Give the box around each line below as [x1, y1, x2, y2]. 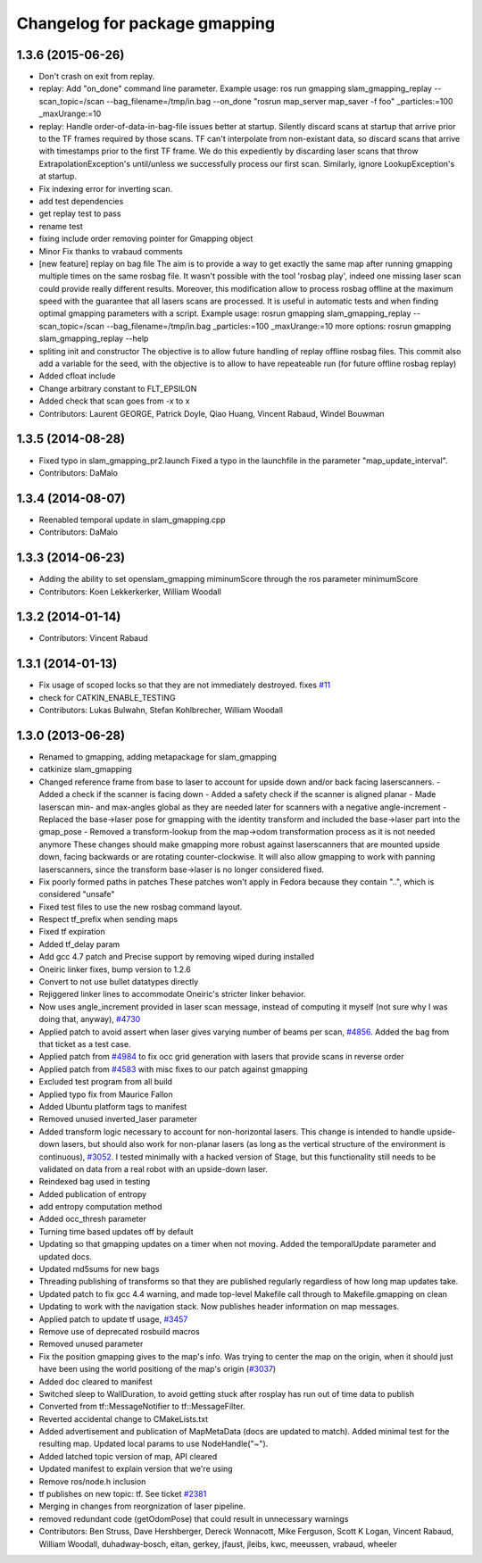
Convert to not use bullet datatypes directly [38, 977, 199, 987]
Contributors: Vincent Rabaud [38, 633, 149, 644]
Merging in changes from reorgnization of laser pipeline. [38, 1501, 246, 1512]
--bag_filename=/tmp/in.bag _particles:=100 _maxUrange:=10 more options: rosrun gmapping [105, 320, 452, 331]
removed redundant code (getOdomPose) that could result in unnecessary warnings [38, 1513, 349, 1524]
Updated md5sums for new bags [38, 1264, 160, 1275]
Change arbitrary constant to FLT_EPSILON [38, 383, 197, 394]
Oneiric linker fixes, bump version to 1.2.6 [38, 964, 191, 975]
